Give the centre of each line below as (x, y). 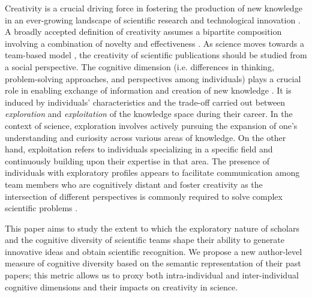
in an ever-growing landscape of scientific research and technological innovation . (153, 19)
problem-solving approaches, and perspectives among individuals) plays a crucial (153, 78)
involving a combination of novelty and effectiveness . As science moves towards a (154, 43)
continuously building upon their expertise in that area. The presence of (137, 160)
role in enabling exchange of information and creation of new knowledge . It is (148, 90)
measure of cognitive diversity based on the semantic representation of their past (153, 263)
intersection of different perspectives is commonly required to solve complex (144, 196)
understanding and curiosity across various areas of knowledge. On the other (145, 137)
